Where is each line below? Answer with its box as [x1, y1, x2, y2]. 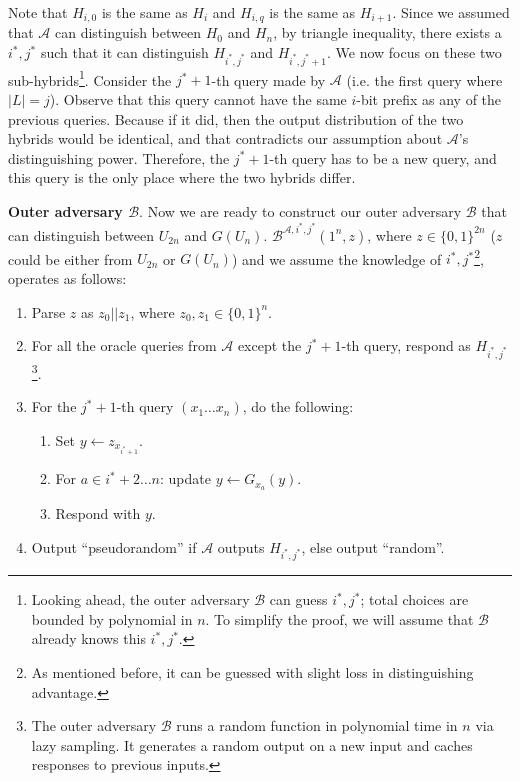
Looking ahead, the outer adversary [31, 589, 250, 610]
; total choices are [360, 589, 469, 610]
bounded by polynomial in [31, 608, 193, 629]
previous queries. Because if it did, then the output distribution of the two [8, 108, 464, 129]
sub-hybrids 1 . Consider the [8, 66, 172, 90]
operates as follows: [8, 267, 127, 288]
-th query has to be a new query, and [269, 147, 497, 168]
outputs [217, 536, 265, 557]
